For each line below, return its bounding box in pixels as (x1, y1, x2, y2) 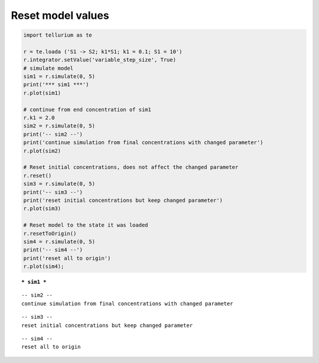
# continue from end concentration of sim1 (23, 106, 152, 113)
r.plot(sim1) (23, 89, 61, 96)
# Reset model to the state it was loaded (23, 222, 148, 228)
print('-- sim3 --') (23, 189, 83, 195)
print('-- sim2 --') (23, 130, 83, 138)
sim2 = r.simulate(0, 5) (23, 123, 96, 129)
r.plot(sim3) (23, 205, 61, 212)
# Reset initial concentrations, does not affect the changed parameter (23, 164, 239, 171)
